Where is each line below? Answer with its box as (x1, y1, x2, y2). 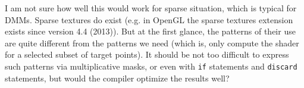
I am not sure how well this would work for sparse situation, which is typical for (5, 2, 297, 14)
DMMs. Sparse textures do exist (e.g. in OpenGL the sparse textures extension (5, 13, 293, 26)
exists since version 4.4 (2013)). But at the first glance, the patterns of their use (5, 25, 296, 37)
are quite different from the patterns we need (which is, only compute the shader (5, 36, 299, 49)
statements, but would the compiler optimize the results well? (5, 71, 230, 84)
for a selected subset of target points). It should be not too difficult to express (5, 48, 289, 61)
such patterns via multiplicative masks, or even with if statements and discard (5, 59, 297, 72)
